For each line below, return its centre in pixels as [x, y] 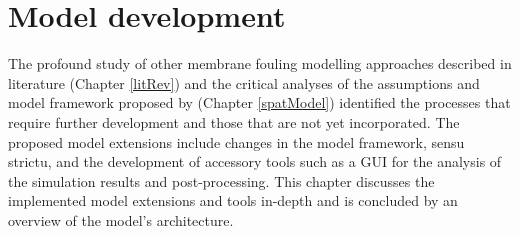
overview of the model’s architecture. [121, 219]
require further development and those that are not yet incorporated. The [234, 121]
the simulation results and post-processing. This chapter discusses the [221, 180]
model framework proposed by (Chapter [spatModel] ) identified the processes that [259, 102]
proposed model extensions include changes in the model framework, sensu [236, 141]
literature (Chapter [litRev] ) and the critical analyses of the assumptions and [244, 82]
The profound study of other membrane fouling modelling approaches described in [260, 63]
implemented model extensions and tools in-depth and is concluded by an [233, 200]
